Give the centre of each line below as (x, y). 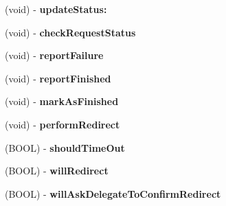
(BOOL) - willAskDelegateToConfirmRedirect (113, 193)
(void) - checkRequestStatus (70, 32)
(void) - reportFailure (54, 55)
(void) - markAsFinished (62, 101)
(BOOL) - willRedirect (57, 171)
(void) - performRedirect (63, 124)
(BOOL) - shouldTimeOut (65, 147)
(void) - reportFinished (58, 78)
